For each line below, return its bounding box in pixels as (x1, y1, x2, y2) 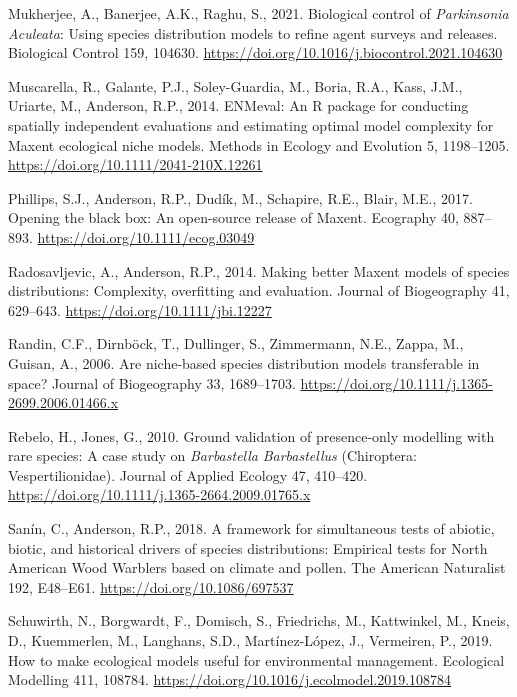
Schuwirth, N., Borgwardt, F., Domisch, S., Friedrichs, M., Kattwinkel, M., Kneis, (8, 610, 510, 631)
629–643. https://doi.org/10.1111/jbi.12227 (8, 299, 272, 320)
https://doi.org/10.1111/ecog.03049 (37, 226, 255, 247)
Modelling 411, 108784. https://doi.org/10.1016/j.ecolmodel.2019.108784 (8, 669, 452, 690)
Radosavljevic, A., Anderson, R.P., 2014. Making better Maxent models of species (8, 260, 510, 281)
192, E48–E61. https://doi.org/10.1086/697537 (8, 576, 294, 597)
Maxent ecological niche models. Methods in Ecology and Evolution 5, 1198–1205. (8, 134, 510, 155)
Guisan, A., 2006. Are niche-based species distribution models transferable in (8, 352, 480, 373)
